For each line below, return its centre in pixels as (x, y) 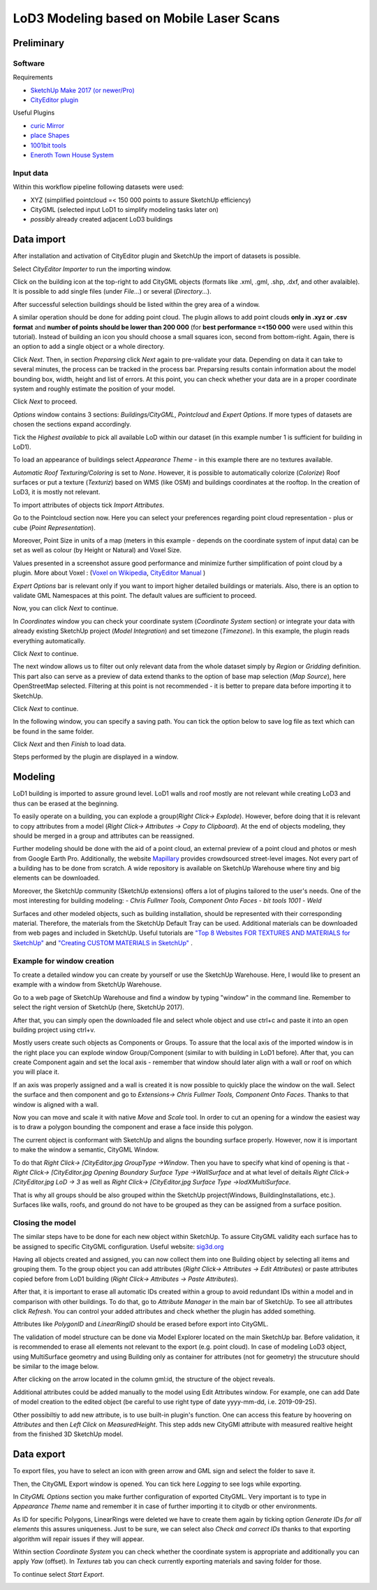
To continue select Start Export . (59, 1574)
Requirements (33, 78)
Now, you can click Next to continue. (66, 608)
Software (29, 63)
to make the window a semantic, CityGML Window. (86, 1149)
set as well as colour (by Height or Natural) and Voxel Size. (97, 550)
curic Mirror (47, 125)
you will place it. (36, 1072)
